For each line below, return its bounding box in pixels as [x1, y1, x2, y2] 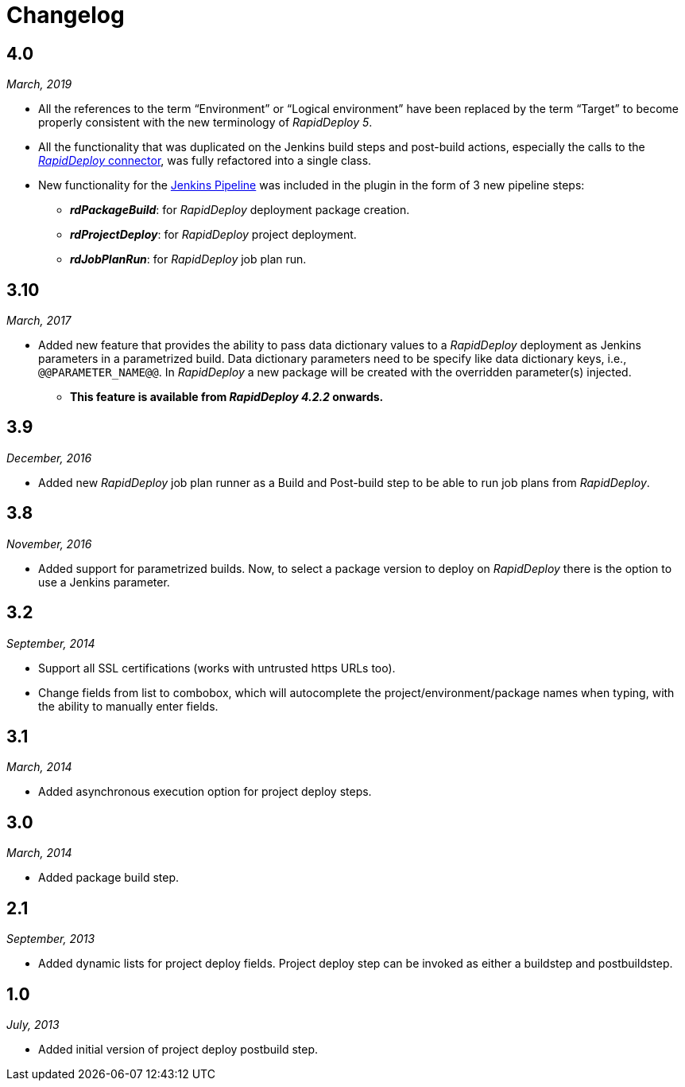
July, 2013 [6, 1017, 60, 1031]
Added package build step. [38, 871, 180, 885]
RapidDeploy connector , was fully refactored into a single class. [38, 154, 372, 168]
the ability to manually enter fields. [38, 699, 219, 713]
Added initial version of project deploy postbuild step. [38, 1042, 318, 1056]
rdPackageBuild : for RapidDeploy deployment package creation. [70, 203, 410, 217]
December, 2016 [6, 450, 92, 465]
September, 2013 [6, 932, 95, 946]
